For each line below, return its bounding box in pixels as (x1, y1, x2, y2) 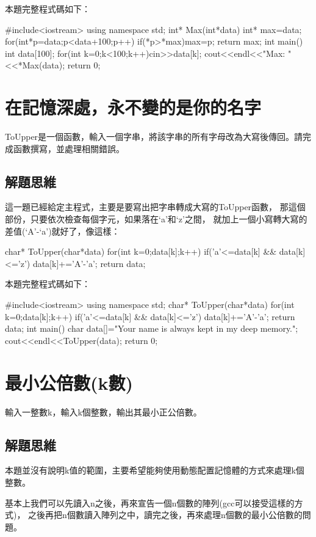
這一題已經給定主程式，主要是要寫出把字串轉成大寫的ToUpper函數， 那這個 (5, 200, 306, 213)
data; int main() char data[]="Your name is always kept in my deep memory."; (5, 322, 298, 335)
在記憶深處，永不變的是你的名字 (5, 95, 262, 120)
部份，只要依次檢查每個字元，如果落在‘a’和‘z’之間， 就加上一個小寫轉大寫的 (5, 213, 307, 225)
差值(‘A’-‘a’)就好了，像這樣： (5, 224, 120, 237)
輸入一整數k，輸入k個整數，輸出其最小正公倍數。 (5, 405, 202, 418)
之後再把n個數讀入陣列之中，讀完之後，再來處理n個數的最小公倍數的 (28, 508, 303, 521)
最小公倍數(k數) (5, 370, 134, 395)
